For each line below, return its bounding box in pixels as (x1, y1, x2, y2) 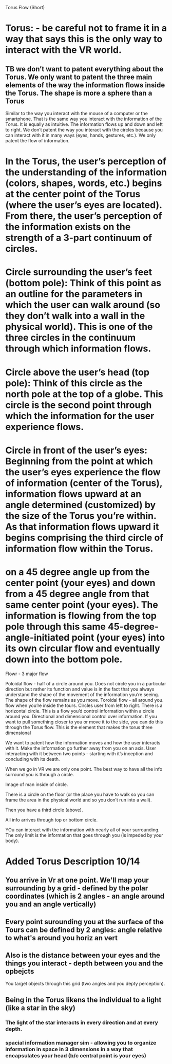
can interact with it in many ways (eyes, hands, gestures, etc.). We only (5, 132, 156, 138)
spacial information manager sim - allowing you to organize (5, 1039, 157, 1046)
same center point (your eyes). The (5, 599, 158, 610)
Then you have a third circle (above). (5, 807, 83, 813)
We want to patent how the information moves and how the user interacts (5, 739, 161, 745)
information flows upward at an (5, 488, 142, 500)
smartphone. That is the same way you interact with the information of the (5, 116, 162, 122)
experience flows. (5, 421, 84, 433)
